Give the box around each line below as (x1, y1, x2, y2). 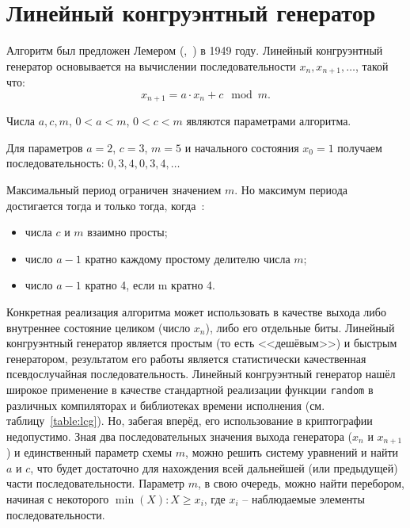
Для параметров (6, 139, 83, 155)
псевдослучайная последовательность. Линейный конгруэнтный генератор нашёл (6, 365, 396, 382)
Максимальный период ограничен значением (6, 182, 222, 197)
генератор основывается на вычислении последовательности (6, 57, 296, 74)
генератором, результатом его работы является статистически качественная (6, 350, 366, 366)
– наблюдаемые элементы (242, 491, 365, 507)
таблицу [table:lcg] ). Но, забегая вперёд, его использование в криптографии (6, 412, 373, 429)
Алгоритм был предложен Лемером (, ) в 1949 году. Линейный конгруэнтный (6, 42, 383, 59)
